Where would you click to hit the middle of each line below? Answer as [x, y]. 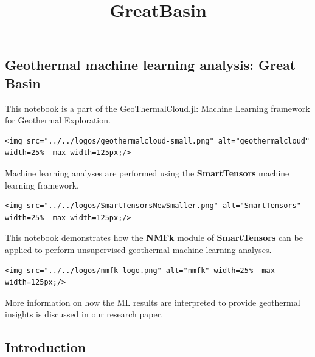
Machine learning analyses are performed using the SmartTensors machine [147, 172]
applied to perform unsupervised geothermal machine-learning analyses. [138, 249]
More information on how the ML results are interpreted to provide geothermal [153, 302]
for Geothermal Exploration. [58, 120]
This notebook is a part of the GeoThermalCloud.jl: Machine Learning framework [157, 108]
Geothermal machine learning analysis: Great [151, 65]
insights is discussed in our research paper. [84, 314]
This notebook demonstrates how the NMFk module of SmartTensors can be [154, 237]
